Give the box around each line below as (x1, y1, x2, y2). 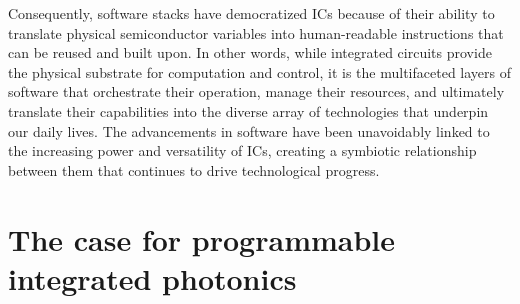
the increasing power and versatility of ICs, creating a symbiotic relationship (8, 140, 477, 161)
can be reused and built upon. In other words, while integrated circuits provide (8, 42, 492, 63)
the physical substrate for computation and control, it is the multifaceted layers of (8, 61, 511, 82)
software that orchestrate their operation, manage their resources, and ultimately (8, 81, 505, 102)
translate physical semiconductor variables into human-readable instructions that (8, 22, 504, 43)
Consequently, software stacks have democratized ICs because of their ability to (8, 3, 495, 23)
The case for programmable (8, 218, 396, 259)
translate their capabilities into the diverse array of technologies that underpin (8, 100, 489, 121)
